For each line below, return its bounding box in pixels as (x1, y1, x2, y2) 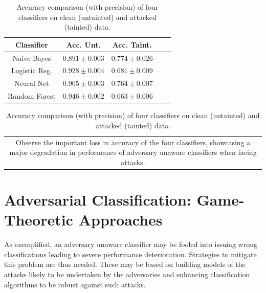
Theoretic (4, 209, 73, 230)
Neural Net (14, 78, 49, 88)
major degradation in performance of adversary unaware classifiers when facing (9, 147, 257, 157)
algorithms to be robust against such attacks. (4, 279, 146, 289)
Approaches (78, 209, 163, 230)
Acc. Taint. (112, 39, 152, 50)
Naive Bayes (12, 52, 51, 63)
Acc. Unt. (66, 39, 101, 50)
